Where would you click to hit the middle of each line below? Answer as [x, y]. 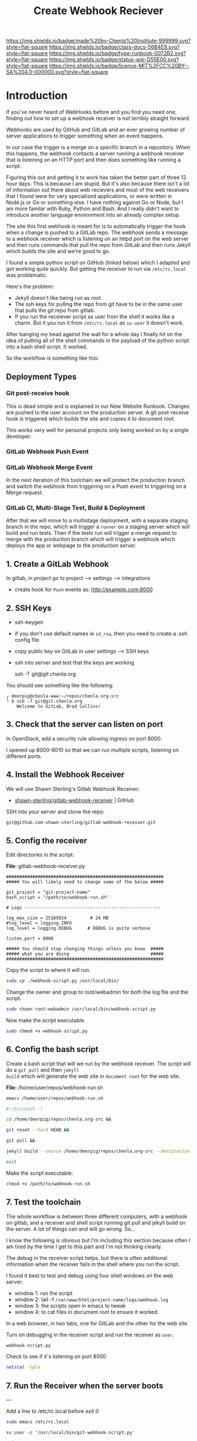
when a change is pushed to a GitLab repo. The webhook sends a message [97, 233]
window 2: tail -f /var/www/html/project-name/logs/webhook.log [91, 1299]
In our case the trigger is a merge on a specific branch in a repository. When [98, 148]
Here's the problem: [30, 287]
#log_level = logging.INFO [39, 923]
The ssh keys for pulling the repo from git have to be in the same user [98, 304]
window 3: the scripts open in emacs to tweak [70, 1305]
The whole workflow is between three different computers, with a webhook [97, 1216]
